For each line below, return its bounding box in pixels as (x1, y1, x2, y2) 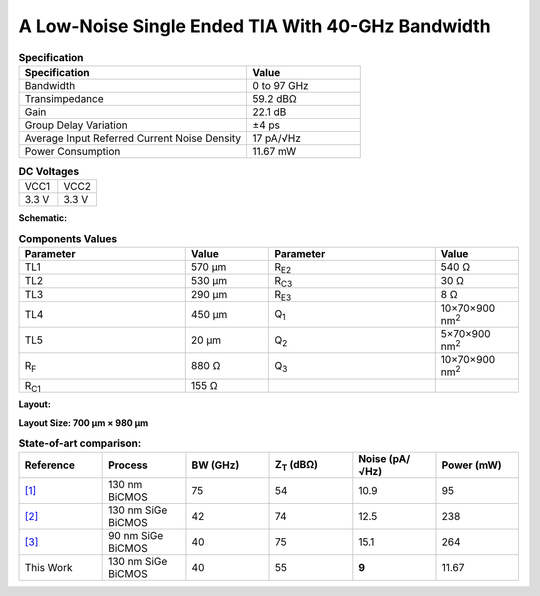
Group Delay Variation (24, 118, 129, 132)
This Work (24, 560, 73, 574)
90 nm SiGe (108, 528, 164, 542)
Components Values (18, 231, 118, 245)
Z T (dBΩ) (275, 458, 319, 474)
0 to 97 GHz (252, 78, 309, 92)
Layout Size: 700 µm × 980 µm (18, 416, 149, 429)
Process (108, 458, 149, 472)
